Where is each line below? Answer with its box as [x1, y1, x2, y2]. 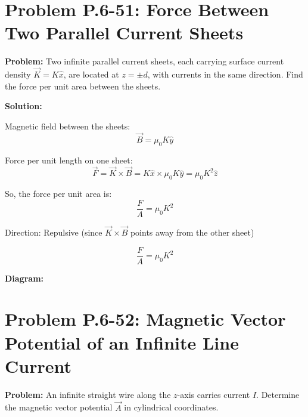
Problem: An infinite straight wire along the [5, 388, 171, 400]
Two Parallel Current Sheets [5, 20, 244, 45]
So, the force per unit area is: [5, 187, 112, 200]
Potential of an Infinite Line [5, 330, 239, 354]
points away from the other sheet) [130, 226, 254, 238]
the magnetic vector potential [5, 401, 113, 413]
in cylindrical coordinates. [124, 401, 219, 413]
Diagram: [5, 271, 44, 284]
